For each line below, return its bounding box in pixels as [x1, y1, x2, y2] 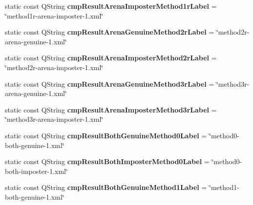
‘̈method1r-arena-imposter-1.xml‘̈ [5, 10, 104, 20]
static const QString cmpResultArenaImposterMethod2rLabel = [5, 53, 217, 63]
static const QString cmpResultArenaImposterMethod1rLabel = [5, 1, 217, 11]
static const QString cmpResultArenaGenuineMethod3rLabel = [5, 78, 214, 89]
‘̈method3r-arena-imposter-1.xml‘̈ [5, 114, 104, 124]
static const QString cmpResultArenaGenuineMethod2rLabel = [5, 27, 214, 37]
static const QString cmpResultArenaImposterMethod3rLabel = [5, 104, 217, 114]
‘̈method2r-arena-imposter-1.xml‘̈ [5, 62, 104, 72]
